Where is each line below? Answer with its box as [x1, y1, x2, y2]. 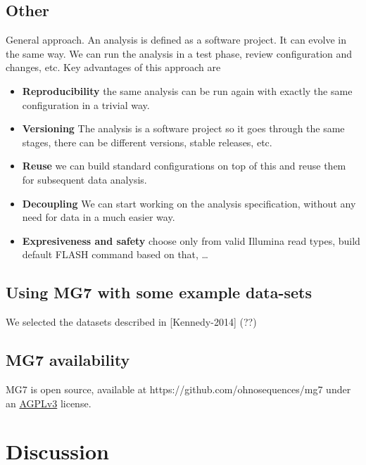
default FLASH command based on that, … [22, 247, 208, 262]
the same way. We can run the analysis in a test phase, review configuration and [6, 46, 353, 60]
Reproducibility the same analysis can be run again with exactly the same [22, 83, 353, 98]
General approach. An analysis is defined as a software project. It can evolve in [6, 32, 347, 47]
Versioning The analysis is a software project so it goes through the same [22, 121, 345, 136]
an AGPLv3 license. [6, 395, 91, 410]
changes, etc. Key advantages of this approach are [6, 60, 221, 75]
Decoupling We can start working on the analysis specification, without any [22, 196, 356, 210]
